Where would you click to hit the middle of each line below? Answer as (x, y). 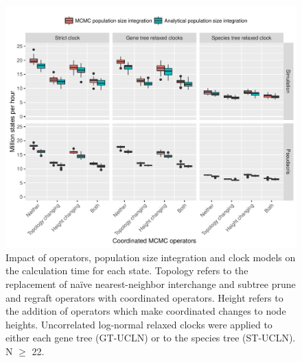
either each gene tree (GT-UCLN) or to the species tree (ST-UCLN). (151, 338)
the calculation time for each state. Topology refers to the (127, 270)
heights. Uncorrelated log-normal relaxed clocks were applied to (139, 324)
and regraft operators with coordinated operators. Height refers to (144, 297)
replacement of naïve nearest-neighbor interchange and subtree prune (151, 283)
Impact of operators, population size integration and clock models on (151, 257)
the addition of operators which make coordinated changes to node (146, 311)
